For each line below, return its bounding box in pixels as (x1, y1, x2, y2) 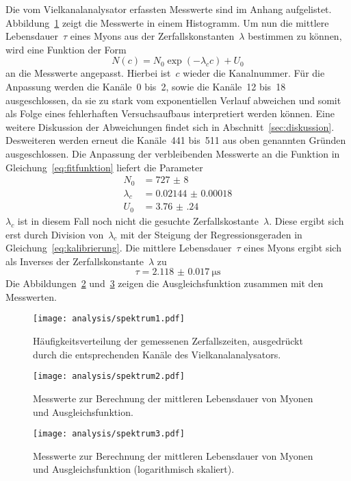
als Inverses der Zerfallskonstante (5, 254, 144, 268)
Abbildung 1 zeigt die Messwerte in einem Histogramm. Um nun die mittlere (5, 15, 329, 29)
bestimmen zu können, (248, 29, 342, 43)
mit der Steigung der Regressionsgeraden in (120, 227, 302, 241)
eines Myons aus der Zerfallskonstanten (70, 29, 235, 43)
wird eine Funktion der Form (5, 42, 127, 56)
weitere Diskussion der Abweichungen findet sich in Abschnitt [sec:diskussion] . (5, 119, 335, 134)
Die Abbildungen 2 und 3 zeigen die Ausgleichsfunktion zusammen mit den (5, 276, 324, 291)
